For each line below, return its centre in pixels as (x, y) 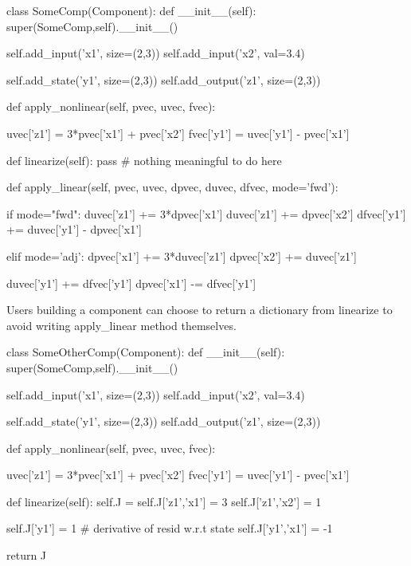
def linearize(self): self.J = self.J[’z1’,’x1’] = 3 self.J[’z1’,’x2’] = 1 (164, 501)
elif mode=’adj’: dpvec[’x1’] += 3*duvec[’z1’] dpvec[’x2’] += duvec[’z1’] (182, 255)
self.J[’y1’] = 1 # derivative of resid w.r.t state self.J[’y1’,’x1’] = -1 (170, 528)
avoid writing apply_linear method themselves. (121, 325)
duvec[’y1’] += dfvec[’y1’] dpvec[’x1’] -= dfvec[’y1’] (131, 283)
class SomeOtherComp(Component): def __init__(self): (146, 352)
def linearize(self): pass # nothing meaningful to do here (144, 160)
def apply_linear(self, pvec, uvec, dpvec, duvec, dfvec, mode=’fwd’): (172, 187)
